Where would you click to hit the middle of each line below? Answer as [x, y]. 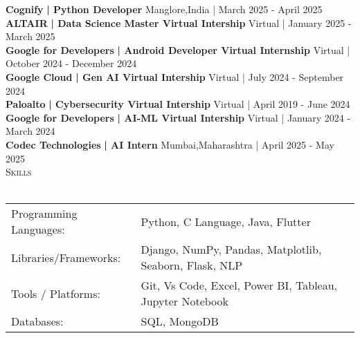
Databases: [37, 321]
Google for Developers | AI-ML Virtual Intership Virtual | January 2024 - [178, 117]
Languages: [38, 229]
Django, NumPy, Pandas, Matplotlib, [231, 250]
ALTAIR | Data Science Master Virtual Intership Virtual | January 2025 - [179, 22]
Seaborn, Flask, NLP [192, 265]
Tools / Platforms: [56, 293]
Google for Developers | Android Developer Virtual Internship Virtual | [178, 49]
